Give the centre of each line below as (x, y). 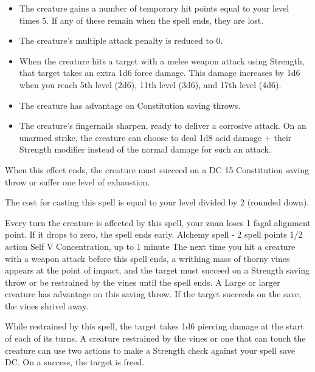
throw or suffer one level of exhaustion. (78, 181)
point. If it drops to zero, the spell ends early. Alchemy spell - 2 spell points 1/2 (154, 234)
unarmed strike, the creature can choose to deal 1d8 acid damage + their (155, 137)
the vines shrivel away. (47, 305)
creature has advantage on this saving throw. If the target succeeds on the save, (153, 294)
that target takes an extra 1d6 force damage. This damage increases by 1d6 (160, 73)
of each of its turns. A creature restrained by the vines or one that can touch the (155, 338)
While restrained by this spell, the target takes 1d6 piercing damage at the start (154, 326)
